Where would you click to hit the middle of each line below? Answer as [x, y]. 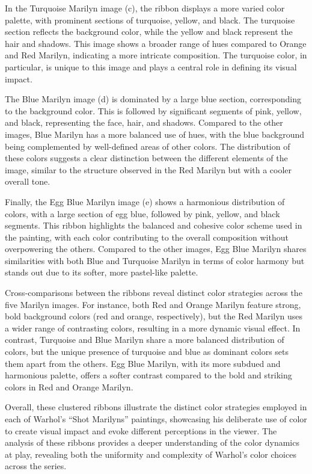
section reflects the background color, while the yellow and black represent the [149, 32]
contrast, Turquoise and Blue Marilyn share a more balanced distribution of [145, 340]
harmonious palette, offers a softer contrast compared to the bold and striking [148, 375]
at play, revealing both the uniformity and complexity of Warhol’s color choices [151, 454]
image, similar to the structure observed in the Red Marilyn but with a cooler [148, 169]
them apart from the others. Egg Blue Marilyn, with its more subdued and [143, 363]
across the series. [36, 466]
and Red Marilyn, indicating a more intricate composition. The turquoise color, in [156, 55]
